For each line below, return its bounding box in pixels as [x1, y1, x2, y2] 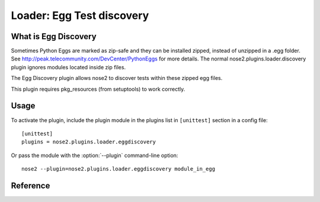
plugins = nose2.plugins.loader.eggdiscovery [21, 139, 156, 145]
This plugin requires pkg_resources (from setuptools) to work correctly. [11, 85, 185, 92]
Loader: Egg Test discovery [11, 9, 149, 22]
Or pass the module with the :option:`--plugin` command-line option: [11, 152, 178, 159]
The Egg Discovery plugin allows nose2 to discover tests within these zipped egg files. [11, 75, 223, 82]
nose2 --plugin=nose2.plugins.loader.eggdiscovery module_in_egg [21, 166, 216, 172]
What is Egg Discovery [11, 31, 97, 41]
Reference [11, 181, 50, 191]
